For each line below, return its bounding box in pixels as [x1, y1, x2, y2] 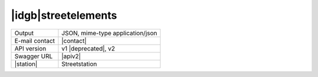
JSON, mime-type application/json [61, 29, 157, 37]
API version [14, 44, 47, 52]
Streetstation [61, 59, 97, 68]
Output [14, 29, 34, 37]
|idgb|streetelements [11, 9, 117, 22]
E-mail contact [14, 36, 55, 45]
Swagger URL [14, 52, 53, 60]
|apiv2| [61, 52, 81, 60]
